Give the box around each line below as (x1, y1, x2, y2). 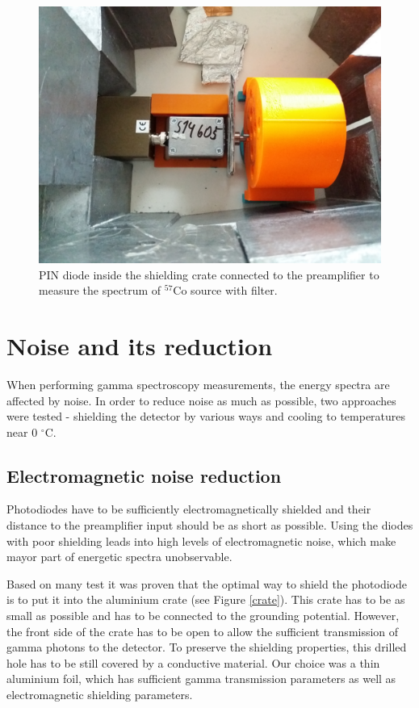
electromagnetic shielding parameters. (6, 686, 193, 703)
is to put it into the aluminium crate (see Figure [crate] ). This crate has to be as (6, 591, 405, 608)
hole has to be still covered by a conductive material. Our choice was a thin (6, 654, 380, 671)
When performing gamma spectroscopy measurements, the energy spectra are (6, 375, 390, 392)
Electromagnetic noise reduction (6, 463, 282, 488)
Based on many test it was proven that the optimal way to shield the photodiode (6, 575, 407, 592)
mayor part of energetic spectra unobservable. (6, 548, 233, 565)
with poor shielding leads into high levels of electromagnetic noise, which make (6, 532, 396, 549)
